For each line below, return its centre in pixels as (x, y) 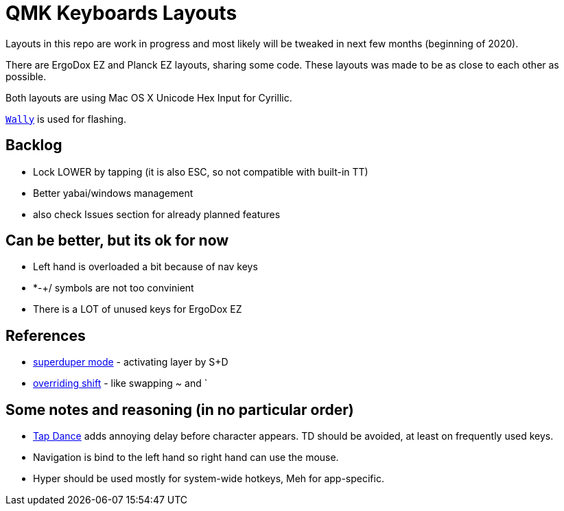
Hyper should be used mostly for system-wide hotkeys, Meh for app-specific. (209, 479)
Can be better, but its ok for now (117, 241)
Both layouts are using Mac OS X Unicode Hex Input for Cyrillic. (149, 97)
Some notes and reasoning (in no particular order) (180, 409)
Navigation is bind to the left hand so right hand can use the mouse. (186, 457)
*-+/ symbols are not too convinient (114, 288)
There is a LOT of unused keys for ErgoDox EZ (138, 309)
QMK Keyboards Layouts (121, 13)
